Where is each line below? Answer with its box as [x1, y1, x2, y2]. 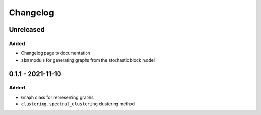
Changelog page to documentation [21, 51, 90, 56]
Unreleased [9, 26, 45, 34]
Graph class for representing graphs [21, 94, 94, 100]
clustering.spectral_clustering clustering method [21, 101, 135, 107]
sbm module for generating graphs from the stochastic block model [21, 57, 155, 63]
